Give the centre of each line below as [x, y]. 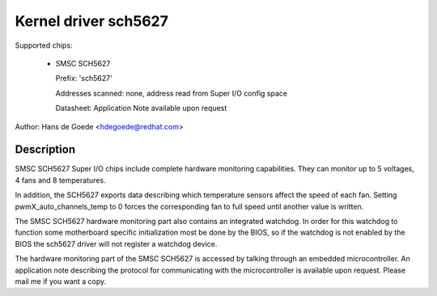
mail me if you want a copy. [61, 281]
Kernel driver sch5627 [92, 21]
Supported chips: [44, 45]
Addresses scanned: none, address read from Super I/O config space [171, 93]
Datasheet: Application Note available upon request [141, 108]
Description [45, 150]
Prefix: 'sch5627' [84, 78]
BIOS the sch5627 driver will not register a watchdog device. [116, 243]
